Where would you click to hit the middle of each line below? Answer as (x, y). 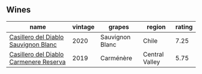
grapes (119, 26)
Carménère (116, 58)
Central (153, 54)
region (156, 26)
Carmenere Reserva (38, 61)
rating (184, 26)
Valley (151, 61)
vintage (83, 26)
